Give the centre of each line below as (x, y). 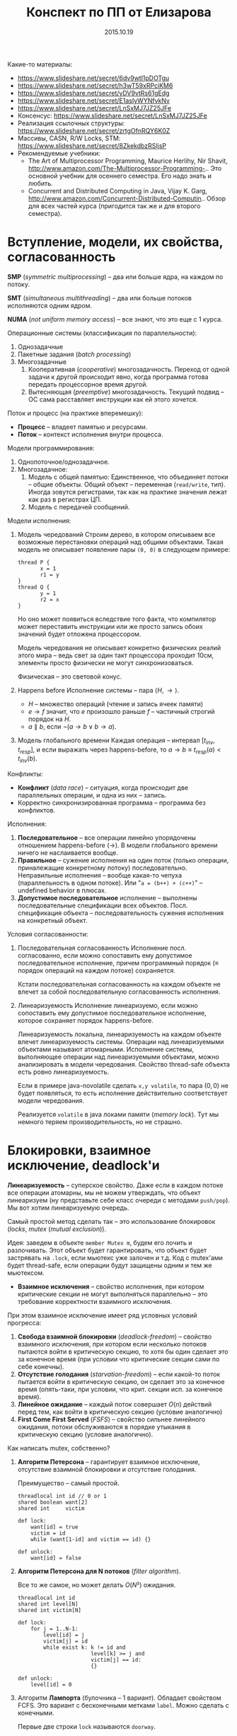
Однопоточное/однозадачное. (63, 462)
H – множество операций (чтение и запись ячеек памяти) (116, 704)
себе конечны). (41, 1367)
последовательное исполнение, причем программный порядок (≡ (118, 963)
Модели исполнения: (39, 521)
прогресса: (24, 1323)
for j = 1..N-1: (54, 1629)
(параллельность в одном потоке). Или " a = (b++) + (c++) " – (110, 883)
